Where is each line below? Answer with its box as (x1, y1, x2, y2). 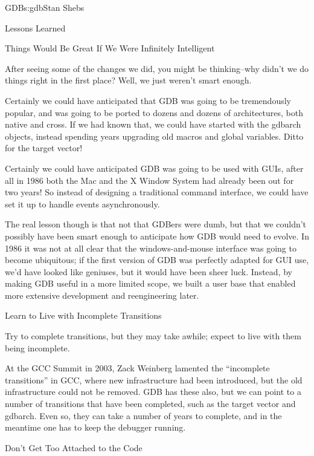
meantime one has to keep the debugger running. (5, 421, 186, 434)
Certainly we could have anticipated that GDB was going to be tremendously (5, 94, 291, 106)
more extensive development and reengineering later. (5, 288, 199, 301)
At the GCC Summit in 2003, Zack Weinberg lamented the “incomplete (5, 362, 270, 374)
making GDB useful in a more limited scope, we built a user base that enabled (5, 277, 296, 290)
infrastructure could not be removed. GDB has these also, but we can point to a (5, 385, 301, 398)
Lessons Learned (5, 21, 66, 34)
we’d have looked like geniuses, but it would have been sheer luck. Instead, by (5, 265, 292, 278)
